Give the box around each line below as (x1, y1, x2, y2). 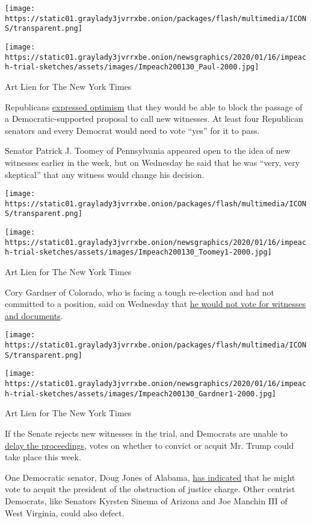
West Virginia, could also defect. (5, 506, 125, 519)
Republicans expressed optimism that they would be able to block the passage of (5, 100, 303, 113)
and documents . (5, 309, 63, 322)
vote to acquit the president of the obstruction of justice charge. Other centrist (5, 483, 295, 495)
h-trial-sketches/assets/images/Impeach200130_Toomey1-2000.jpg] (5, 248, 272, 257)
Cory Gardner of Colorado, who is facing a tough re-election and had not (5, 285, 275, 298)
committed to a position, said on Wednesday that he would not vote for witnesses (5, 297, 306, 310)
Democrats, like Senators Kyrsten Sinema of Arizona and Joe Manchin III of (5, 494, 288, 507)
